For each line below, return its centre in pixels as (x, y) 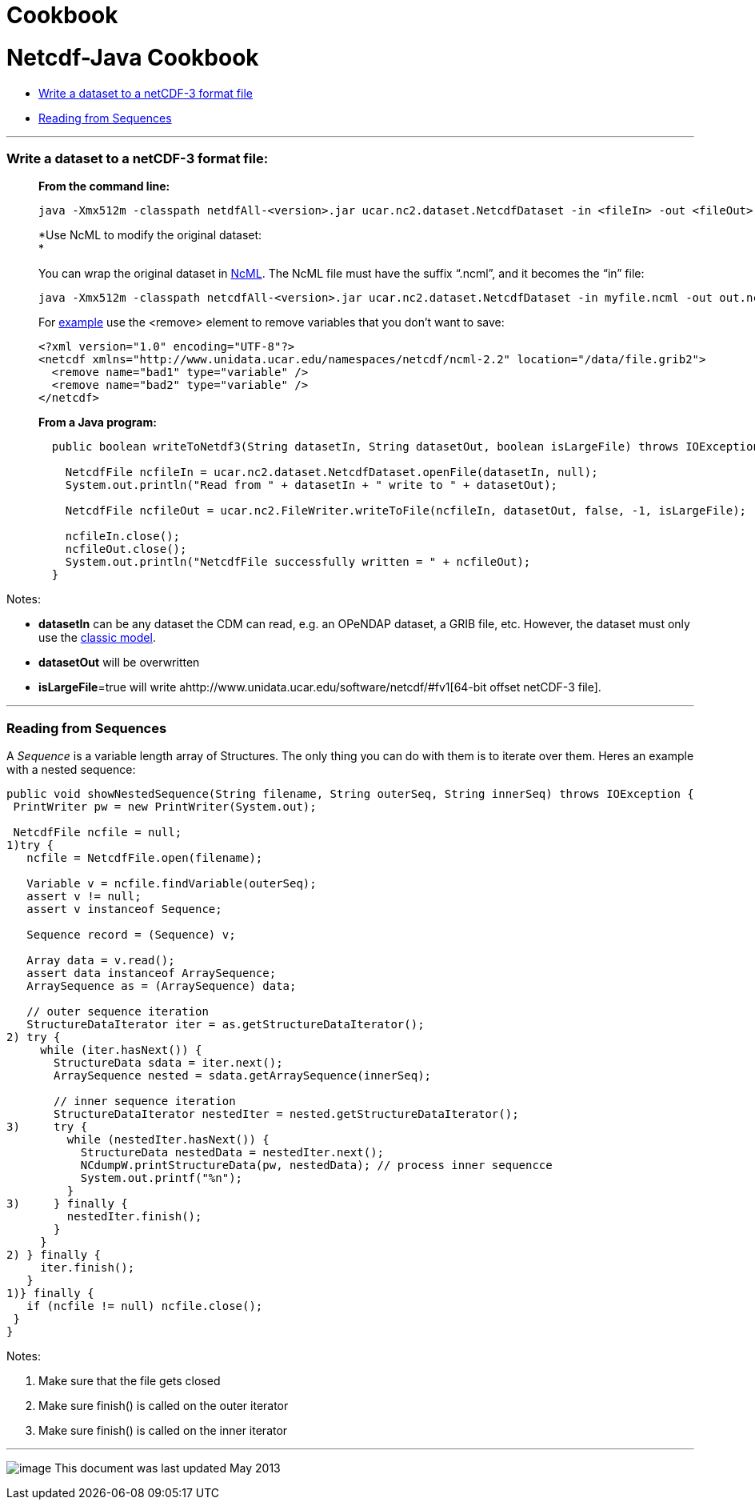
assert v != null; (84, 896)
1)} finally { (50, 1293)
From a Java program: (98, 423)
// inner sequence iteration (145, 1101)
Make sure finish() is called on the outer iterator (164, 1406)
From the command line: (104, 186)
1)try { (30, 845)
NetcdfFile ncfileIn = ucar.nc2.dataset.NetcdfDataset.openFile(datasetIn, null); (332, 473)
